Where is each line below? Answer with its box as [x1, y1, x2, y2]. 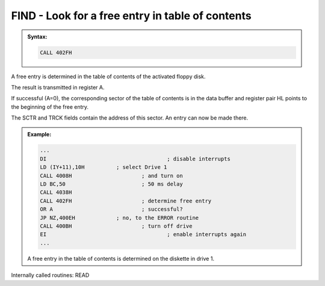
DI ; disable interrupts [40, 155, 231, 162]
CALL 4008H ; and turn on [40, 172, 183, 179]
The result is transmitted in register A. [11, 84, 105, 91]
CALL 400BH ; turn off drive [40, 222, 193, 230]
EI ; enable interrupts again [40, 231, 247, 238]
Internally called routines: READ [11, 272, 90, 279]
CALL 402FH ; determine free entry [40, 197, 212, 204]
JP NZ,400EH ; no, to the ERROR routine [40, 214, 199, 221]
